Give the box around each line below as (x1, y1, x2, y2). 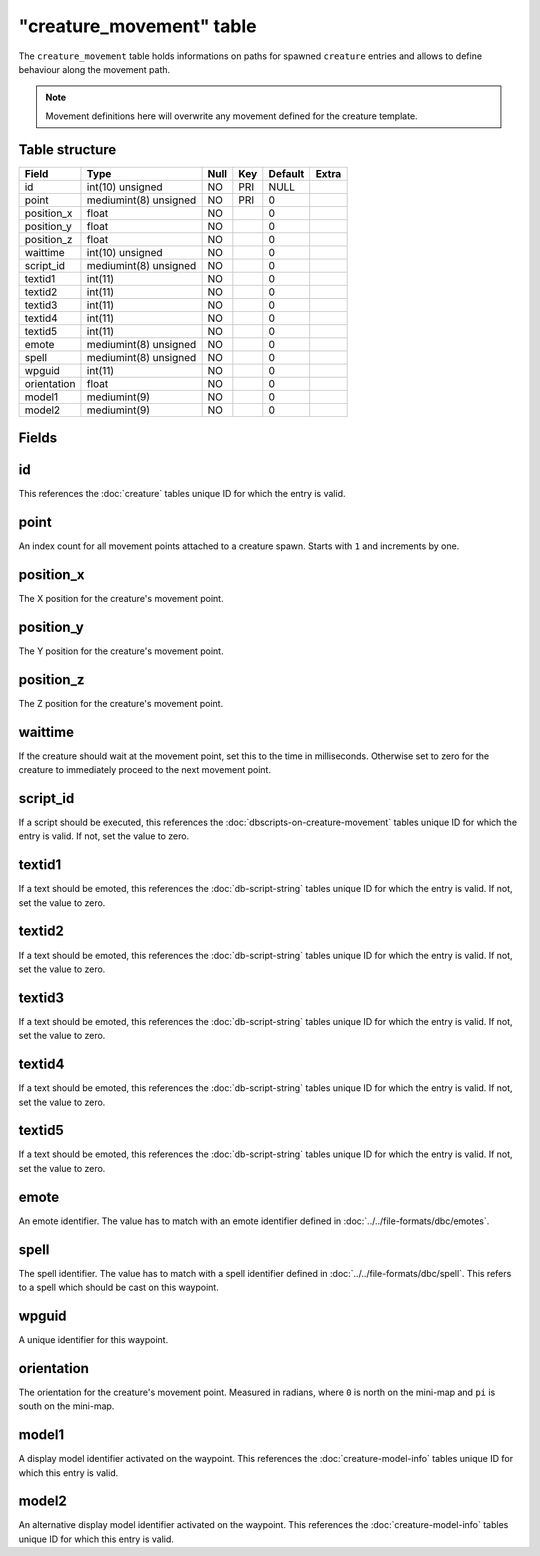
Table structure (18, 141, 117, 158)
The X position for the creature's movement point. (18, 592, 224, 604)
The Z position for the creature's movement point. (18, 697, 224, 709)
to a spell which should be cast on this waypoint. (18, 1281, 219, 1294)
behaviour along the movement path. (18, 63, 171, 75)
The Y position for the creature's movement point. (18, 645, 224, 657)
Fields (18, 430, 58, 447)
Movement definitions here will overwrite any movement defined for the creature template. (45, 110, 419, 122)
